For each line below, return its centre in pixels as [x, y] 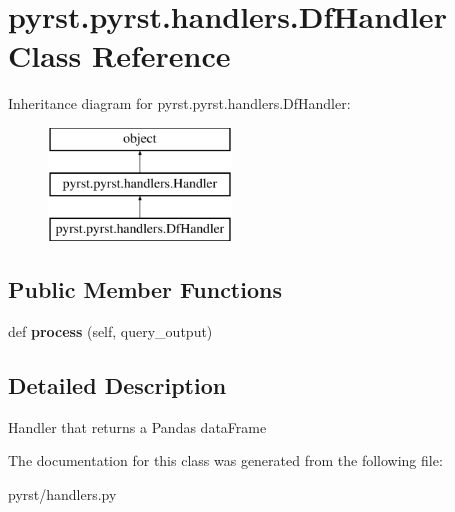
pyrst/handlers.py [62, 494]
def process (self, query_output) [110, 331]
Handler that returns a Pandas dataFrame [137, 426]
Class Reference [119, 55]
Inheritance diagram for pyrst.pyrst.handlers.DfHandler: [179, 103]
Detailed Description [117, 385]
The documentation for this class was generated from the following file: [225, 460]
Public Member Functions [145, 289]
